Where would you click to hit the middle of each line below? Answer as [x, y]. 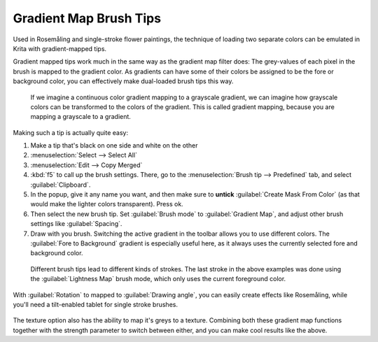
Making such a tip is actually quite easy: [71, 132]
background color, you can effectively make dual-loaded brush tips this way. [123, 81]
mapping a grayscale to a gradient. [80, 117]
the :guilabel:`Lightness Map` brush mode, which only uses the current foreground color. [158, 279]
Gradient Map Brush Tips [87, 18]
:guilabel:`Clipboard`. [61, 185]
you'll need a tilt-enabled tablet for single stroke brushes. [96, 304]
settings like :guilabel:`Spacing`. [76, 224]
